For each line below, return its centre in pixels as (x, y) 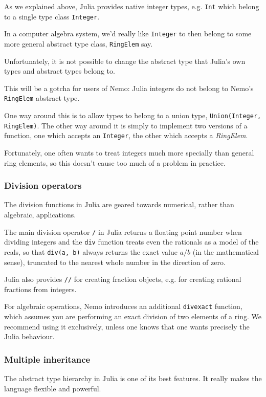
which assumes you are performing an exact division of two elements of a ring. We (133, 316)
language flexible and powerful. (53, 388)
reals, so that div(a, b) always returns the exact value (91, 251)
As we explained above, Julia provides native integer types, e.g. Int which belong (132, 6)
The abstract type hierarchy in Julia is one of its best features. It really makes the (133, 378)
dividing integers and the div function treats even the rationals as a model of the (131, 242)
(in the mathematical (226, 251)
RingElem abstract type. (42, 98)
